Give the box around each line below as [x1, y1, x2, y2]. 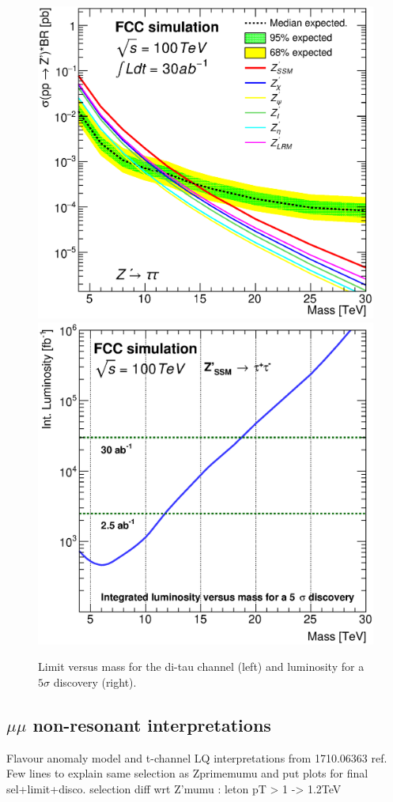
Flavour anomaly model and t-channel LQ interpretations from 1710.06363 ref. [6, 749, 387, 766]
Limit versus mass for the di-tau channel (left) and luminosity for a [38, 658, 365, 675]
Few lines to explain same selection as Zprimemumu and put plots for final [6, 765, 368, 781]
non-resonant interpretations [32, 713, 271, 737]
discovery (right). [53, 674, 137, 691]
